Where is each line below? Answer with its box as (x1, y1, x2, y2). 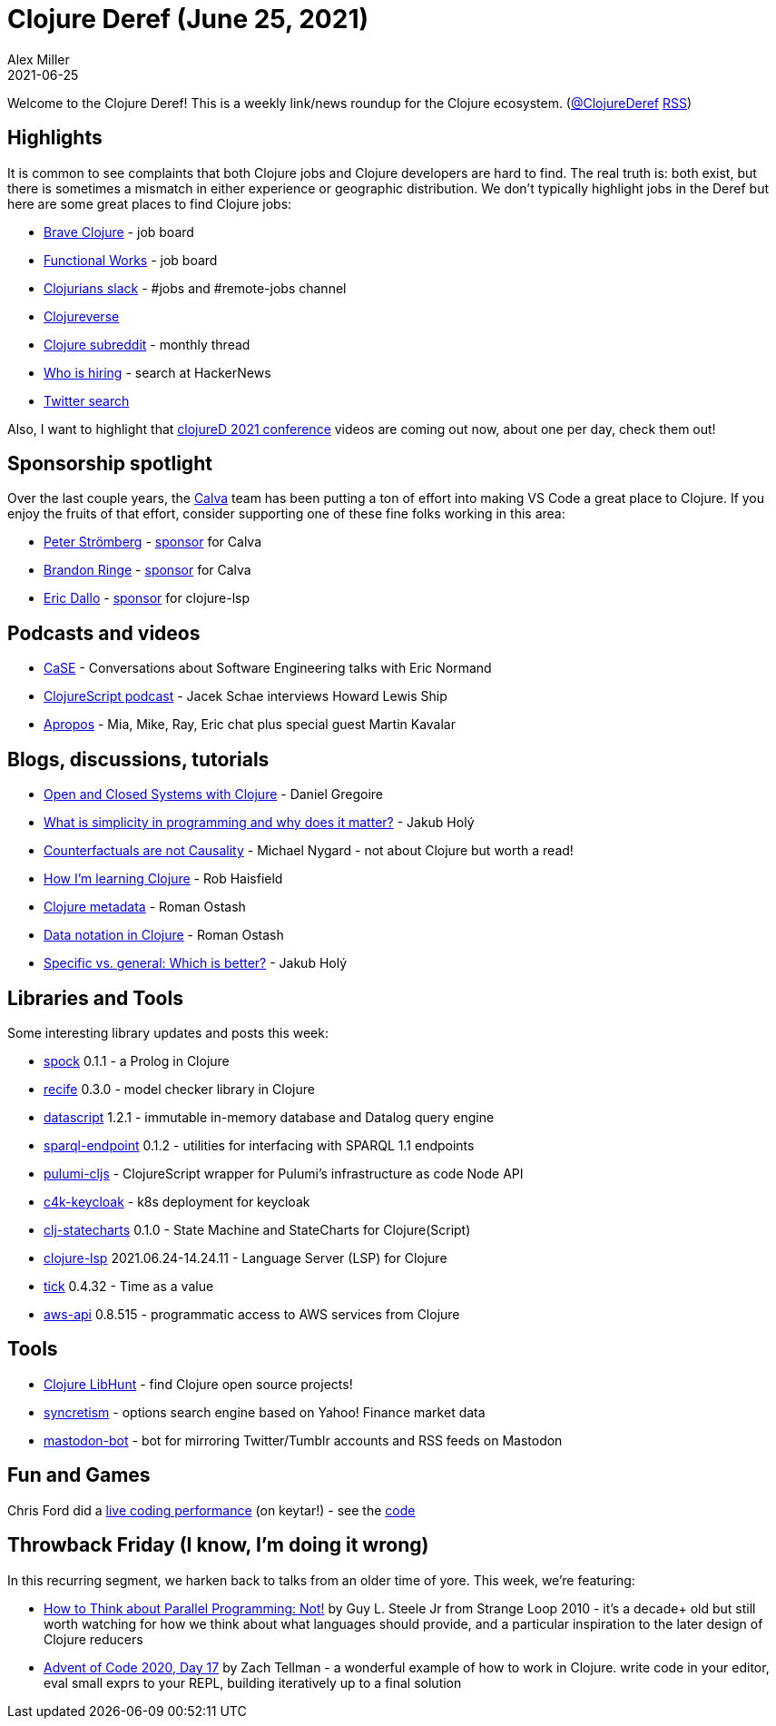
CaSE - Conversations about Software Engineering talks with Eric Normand (44, 660, 492, 676)
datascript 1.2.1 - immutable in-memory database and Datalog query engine (44, 1109, 495, 1125)
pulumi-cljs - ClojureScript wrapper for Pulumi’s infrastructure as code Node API (44, 1165, 524, 1181)
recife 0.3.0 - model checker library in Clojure (44, 1080, 315, 1097)
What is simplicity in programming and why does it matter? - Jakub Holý (44, 814, 475, 831)
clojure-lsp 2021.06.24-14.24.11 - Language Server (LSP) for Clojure (44, 1249, 447, 1266)
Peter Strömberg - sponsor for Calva (44, 534, 262, 550)
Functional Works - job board (44, 252, 218, 268)
